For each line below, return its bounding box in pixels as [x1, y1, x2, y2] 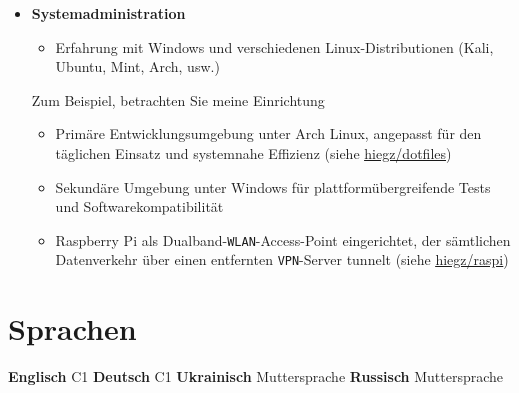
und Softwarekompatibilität [55, 196, 224, 217]
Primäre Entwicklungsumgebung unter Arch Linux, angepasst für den [55, 123, 482, 144]
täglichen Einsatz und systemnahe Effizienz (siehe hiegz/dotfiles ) [55, 142, 452, 163]
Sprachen [8, 308, 137, 349]
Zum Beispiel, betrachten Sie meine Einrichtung [31, 89, 325, 110]
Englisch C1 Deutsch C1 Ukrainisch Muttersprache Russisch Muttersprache [8, 366, 504, 387]
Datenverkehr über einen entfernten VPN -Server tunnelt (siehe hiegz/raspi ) [55, 249, 509, 270]
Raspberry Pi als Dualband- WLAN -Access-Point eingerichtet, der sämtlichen [55, 229, 511, 250]
